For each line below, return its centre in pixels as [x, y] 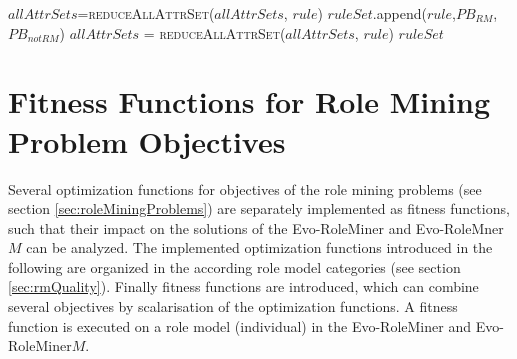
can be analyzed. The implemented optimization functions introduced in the [259, 247]
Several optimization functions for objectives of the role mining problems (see [245, 188]
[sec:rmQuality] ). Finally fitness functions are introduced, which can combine [243, 286]
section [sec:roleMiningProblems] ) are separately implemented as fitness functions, [259, 208]
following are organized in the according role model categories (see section [234, 266]
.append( [399, 13]
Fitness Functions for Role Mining [249, 101]
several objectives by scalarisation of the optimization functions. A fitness [233, 306]
